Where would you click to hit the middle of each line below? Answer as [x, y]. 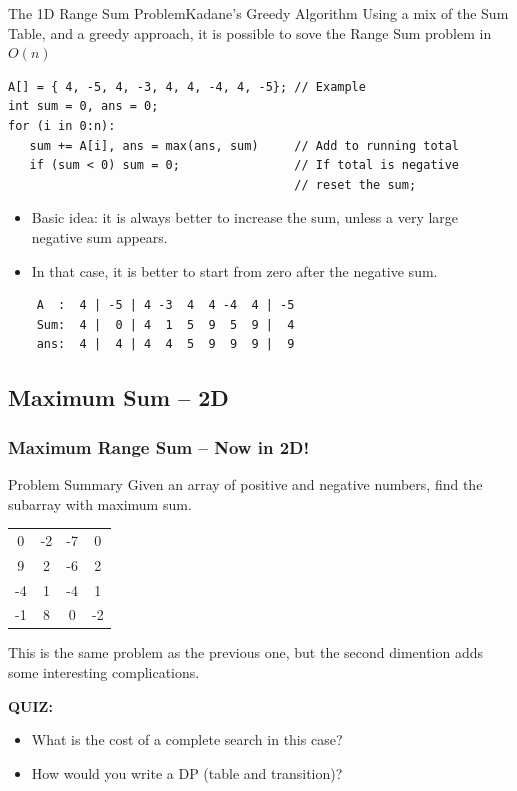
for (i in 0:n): [62, 125]
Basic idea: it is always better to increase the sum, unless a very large [245, 217]
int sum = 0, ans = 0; [83, 106]
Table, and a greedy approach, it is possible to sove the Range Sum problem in [250, 32]
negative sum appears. [99, 236]
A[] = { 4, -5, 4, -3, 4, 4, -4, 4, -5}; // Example [187, 86]
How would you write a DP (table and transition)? [187, 772]
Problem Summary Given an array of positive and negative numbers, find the [245, 483]
